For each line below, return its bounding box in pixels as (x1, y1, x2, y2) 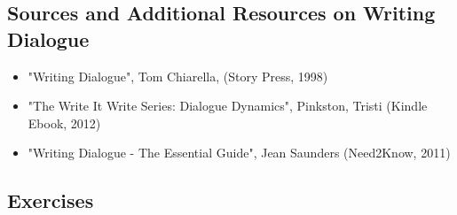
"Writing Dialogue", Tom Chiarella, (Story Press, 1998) (28, 66, 328, 85)
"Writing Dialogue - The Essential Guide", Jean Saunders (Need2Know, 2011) (28, 143, 451, 162)
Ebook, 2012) (28, 113, 101, 132)
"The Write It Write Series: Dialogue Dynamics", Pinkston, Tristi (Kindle (28, 96, 428, 115)
